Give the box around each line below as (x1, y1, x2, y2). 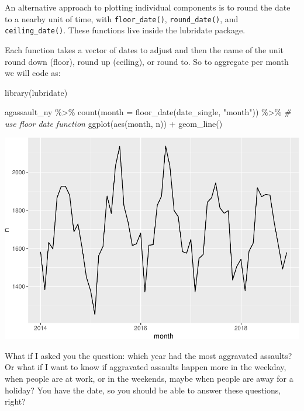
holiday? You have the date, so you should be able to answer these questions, (5, 384, 281, 396)
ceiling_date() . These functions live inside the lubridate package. (5, 24, 246, 36)
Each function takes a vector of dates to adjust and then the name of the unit (5, 43, 284, 56)
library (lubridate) (5, 86, 68, 98)
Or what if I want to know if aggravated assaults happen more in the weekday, (5, 361, 286, 373)
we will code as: (5, 67, 61, 79)
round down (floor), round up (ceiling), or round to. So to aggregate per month (5, 55, 289, 67)
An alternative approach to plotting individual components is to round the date (5, 1, 291, 13)
